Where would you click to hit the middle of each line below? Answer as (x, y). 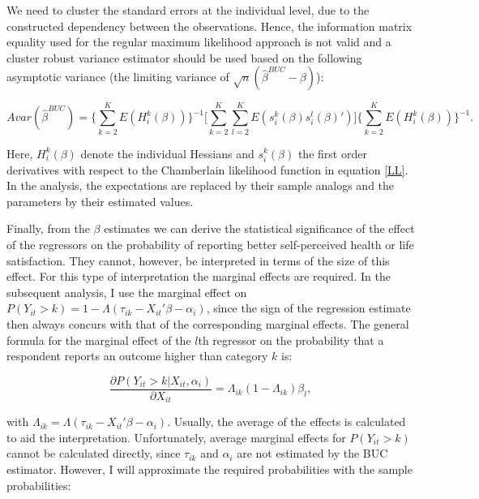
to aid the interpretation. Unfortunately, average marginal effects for (176, 437)
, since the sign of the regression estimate (308, 308)
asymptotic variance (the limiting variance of (118, 77)
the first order (332, 153)
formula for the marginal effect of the (99, 340)
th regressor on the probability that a (291, 340)
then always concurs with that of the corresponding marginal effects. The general (208, 324)
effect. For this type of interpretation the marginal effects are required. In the (199, 276)
